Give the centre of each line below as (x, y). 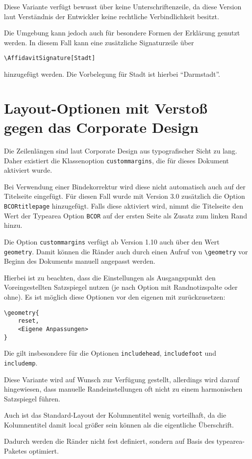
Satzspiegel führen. (32, 398)
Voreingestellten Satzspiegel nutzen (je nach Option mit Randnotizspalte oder (121, 287)
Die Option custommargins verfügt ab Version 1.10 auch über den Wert (112, 241)
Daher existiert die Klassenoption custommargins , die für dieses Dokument (116, 160)
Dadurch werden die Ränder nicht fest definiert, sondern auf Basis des (109, 441)
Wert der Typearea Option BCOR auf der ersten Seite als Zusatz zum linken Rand (126, 215)
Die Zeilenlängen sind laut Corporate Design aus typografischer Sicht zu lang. (121, 150)
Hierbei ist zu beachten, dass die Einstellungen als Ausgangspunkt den (110, 277)
